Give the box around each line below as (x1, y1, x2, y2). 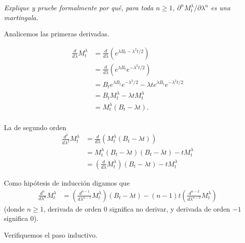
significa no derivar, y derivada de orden (109, 203, 230, 214)
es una (211, 2, 231, 12)
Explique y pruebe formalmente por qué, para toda (4, 2, 154, 12)
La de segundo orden (4, 122, 67, 132)
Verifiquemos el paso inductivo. (4, 229, 98, 240)
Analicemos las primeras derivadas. (4, 28, 109, 39)
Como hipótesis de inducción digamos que (4, 177, 130, 188)
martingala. (4, 12, 38, 22)
